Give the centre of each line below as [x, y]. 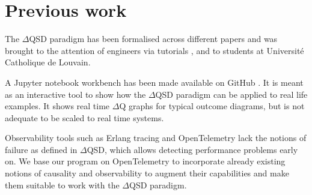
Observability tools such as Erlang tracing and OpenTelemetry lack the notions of [156, 138]
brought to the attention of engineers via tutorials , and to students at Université [154, 50]
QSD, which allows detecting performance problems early [192, 149]
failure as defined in [41, 149]
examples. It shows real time [57, 106]
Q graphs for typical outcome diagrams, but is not [212, 106]
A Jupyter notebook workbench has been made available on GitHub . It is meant [154, 82]
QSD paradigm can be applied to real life [231, 94]
